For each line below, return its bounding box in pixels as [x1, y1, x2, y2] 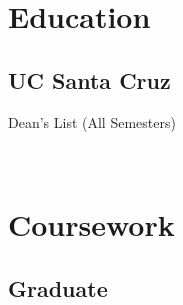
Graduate [8, 272, 108, 303]
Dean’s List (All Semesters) [8, 111, 176, 132]
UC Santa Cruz [8, 64, 171, 95]
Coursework [8, 203, 175, 244]
